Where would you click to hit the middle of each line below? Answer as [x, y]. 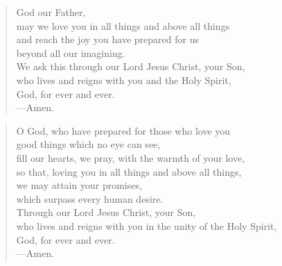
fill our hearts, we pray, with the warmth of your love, [131, 157]
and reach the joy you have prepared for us [107, 39]
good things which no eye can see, [88, 144]
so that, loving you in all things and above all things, [129, 171]
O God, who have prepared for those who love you [123, 130]
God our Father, [51, 12]
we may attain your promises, [79, 185]
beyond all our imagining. [71, 52]
